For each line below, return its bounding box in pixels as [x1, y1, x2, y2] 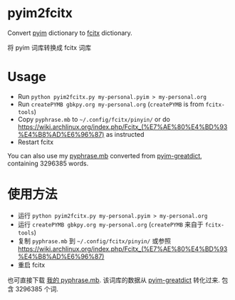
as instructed [105, 130, 145, 138]
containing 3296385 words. [7, 159, 89, 167]
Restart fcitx [17, 138, 54, 146]
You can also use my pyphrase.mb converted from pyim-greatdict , [7, 151, 203, 160]
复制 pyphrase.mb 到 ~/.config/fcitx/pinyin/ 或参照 [17, 237, 171, 245]
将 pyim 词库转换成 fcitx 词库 [7, 43, 91, 51]
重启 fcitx [17, 260, 46, 269]
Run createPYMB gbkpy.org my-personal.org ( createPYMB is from [17, 100, 204, 108]
